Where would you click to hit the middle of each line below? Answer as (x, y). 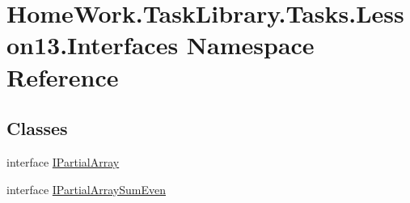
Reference (63, 76)
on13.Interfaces (93, 45)
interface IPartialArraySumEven (86, 189)
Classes (37, 128)
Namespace (250, 45)
